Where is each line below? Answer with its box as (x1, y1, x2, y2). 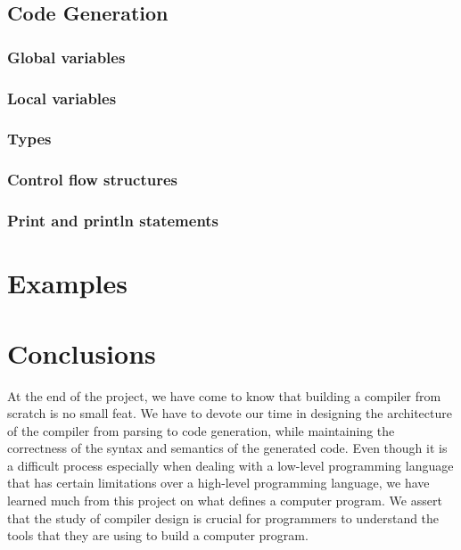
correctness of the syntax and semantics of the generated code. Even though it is (7, 439, 448, 457)
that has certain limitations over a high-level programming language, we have (7, 473, 430, 492)
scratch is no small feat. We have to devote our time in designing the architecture (7, 404, 452, 423)
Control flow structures (7, 168, 177, 191)
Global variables (7, 45, 126, 68)
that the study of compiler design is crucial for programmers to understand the (7, 508, 440, 527)
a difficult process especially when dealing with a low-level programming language (7, 456, 454, 474)
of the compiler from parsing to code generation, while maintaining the (7, 421, 395, 439)
